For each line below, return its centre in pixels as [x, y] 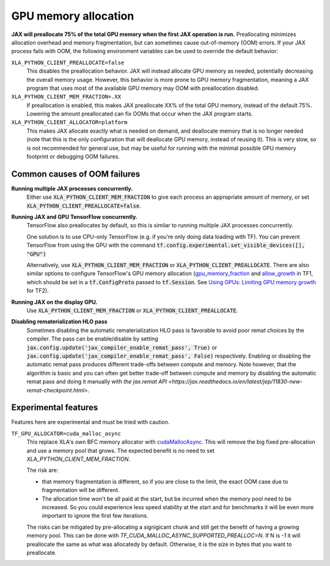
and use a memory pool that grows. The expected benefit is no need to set [121, 450]
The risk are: [42, 470]
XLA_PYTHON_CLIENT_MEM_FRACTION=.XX [66, 97]
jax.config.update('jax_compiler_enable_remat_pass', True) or [122, 347]
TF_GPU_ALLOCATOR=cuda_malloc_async [66, 433]
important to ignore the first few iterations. [95, 516]
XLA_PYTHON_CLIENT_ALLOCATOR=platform [69, 123]
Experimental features [55, 407]
